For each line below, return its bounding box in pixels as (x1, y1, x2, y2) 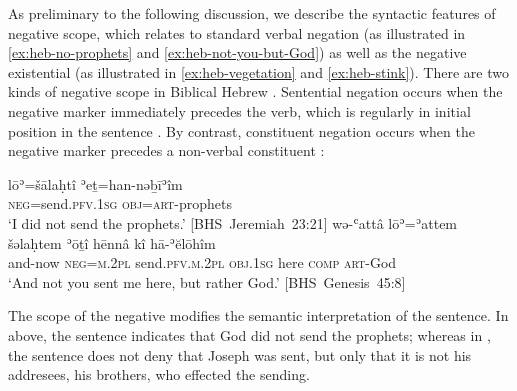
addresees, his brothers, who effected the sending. (8, 364, 310, 385)
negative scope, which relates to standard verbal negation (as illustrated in (8, 22, 466, 43)
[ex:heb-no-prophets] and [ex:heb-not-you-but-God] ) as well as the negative (8, 42, 467, 63)
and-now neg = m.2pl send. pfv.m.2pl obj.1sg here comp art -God (8, 252, 397, 273)
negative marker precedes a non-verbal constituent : (8, 140, 325, 161)
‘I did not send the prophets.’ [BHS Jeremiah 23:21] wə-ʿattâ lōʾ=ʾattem (8, 212, 458, 233)
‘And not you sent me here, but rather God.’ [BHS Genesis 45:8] (8, 271, 406, 292)
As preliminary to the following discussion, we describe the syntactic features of (8, 3, 496, 23)
